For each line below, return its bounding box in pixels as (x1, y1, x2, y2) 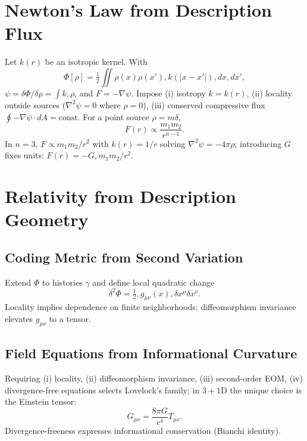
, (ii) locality (246, 86, 293, 99)
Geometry (5, 207, 89, 232)
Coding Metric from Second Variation (5, 248, 243, 266)
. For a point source (77, 110, 149, 123)
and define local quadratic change (92, 276, 215, 288)
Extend (5, 276, 32, 288)
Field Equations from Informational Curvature (5, 344, 297, 362)
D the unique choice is (221, 383, 302, 396)
